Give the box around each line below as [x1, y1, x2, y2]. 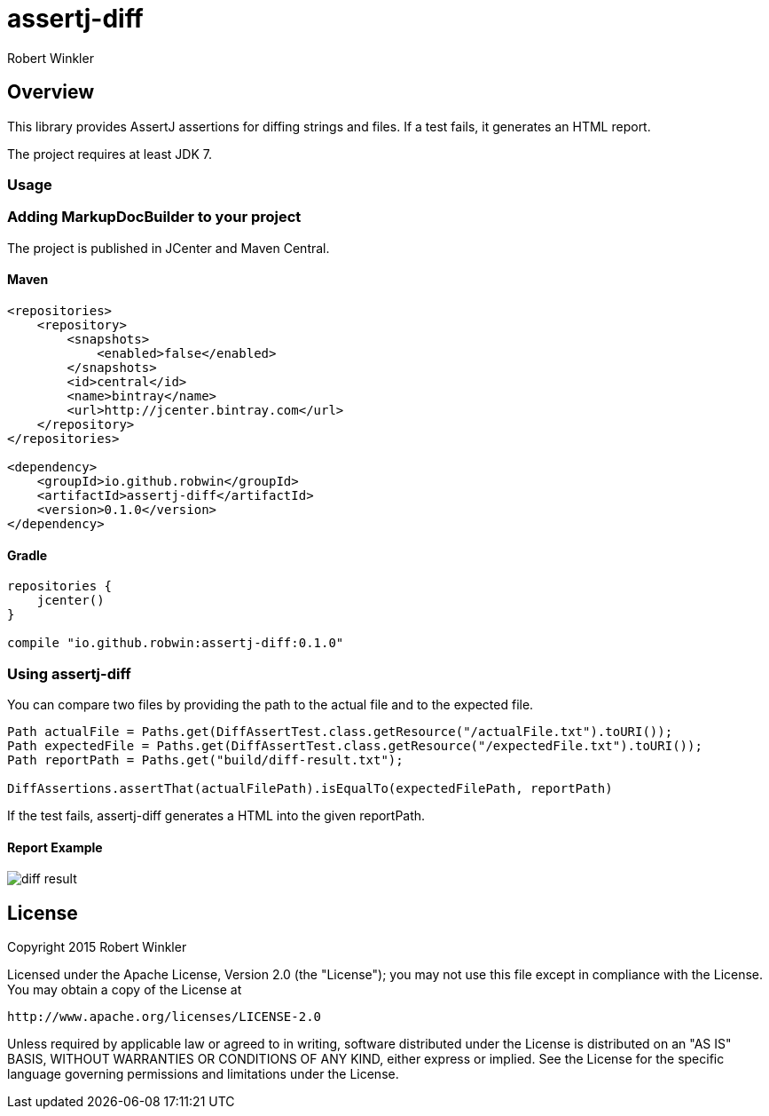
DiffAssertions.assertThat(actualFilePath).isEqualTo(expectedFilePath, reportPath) [7, 780, 613, 795]
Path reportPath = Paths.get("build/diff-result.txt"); [7, 752, 404, 767]
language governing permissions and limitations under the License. [7, 1065, 399, 1081]
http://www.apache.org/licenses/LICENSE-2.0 [7, 1009, 322, 1024]
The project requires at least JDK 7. [7, 146, 212, 162]
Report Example [7, 839, 103, 855]
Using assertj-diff [7, 664, 131, 683]
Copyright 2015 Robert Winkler [7, 938, 187, 954]
